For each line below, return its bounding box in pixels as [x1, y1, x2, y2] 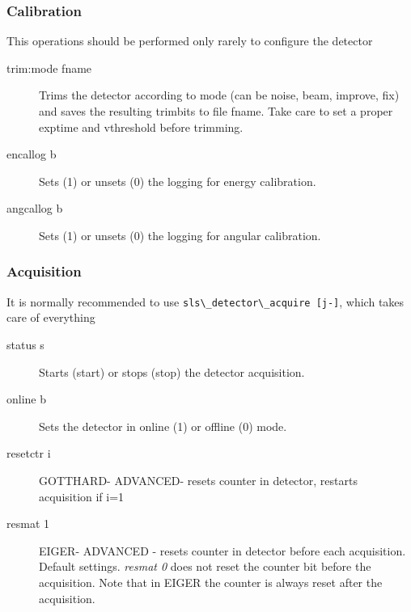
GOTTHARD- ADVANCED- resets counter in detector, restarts [39, 472, 358, 488]
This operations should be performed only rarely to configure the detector [6, 32, 373, 49]
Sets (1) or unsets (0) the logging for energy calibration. [39, 172, 316, 189]
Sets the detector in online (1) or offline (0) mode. [39, 417, 287, 434]
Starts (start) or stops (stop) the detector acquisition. [39, 363, 305, 380]
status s [6, 336, 44, 353]
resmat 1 [6, 515, 49, 532]
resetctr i [6, 445, 51, 462]
